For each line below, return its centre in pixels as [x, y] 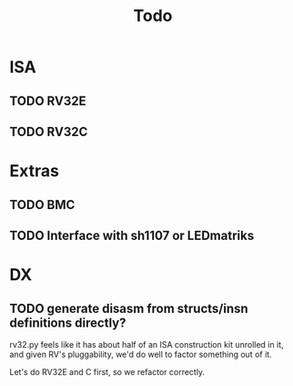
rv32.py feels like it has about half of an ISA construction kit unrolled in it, [146, 344]
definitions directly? [68, 323]
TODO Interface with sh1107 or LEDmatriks [132, 235]
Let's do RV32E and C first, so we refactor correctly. [107, 371]
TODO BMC [42, 205]
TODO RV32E [48, 101]
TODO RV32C [49, 132]
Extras [34, 171]
